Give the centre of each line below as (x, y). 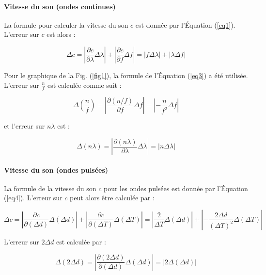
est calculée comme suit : (84, 85)
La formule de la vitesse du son (50, 188)
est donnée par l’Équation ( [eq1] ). (185, 24)
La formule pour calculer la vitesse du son (66, 24)
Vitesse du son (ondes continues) (60, 6)
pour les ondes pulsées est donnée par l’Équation (176, 188)
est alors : (61, 34)
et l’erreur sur (24, 126)
